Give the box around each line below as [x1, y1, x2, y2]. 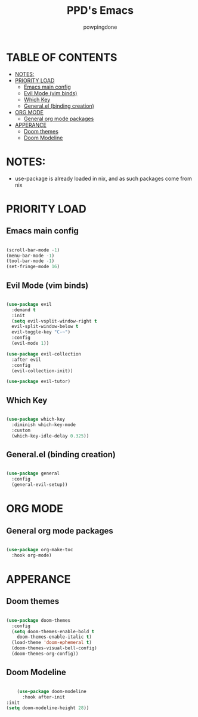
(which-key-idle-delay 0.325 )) [11, 433, 89, 439]
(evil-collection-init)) [11, 367, 73, 374]
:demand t [11, 306, 36, 313]
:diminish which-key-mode [11, 422, 76, 428]
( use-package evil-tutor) [6, 378, 70, 385]
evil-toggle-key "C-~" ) [11, 329, 70, 335]
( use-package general [6, 470, 60, 476]
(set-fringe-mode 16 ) [6, 264, 60, 270]
